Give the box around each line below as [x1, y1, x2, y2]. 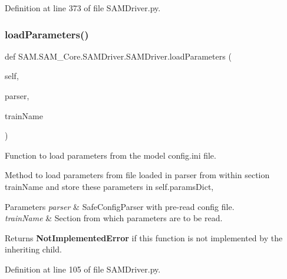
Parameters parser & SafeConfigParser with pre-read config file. [5, 200, 235, 212]
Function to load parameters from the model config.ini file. [5, 149, 216, 161]
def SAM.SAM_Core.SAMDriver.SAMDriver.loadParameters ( [5, 50, 232, 62]
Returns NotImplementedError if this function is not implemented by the [5, 231, 283, 244]
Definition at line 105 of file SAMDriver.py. [5, 262, 161, 275]
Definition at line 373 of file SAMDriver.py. [5, 2, 161, 14]
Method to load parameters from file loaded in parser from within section [5, 169, 270, 181]
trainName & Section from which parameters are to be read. [5, 212, 223, 224]
